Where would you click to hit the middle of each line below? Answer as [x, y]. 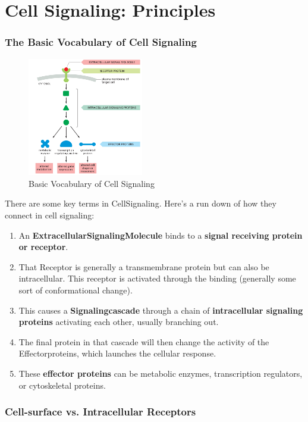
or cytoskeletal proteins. [62, 385]
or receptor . [43, 247]
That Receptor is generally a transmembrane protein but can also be [144, 266]
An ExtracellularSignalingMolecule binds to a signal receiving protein [161, 235]
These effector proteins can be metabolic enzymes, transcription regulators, [161, 373]
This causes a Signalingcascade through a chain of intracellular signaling [161, 310]
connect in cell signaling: [50, 215]
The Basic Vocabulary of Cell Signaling [101, 42]
